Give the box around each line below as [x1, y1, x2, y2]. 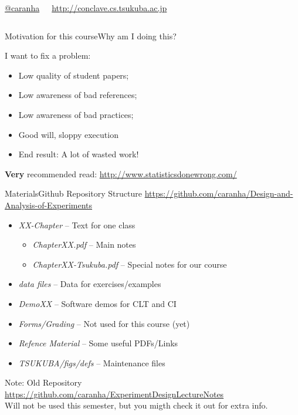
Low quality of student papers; [18, 69, 129, 81]
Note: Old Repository [5, 376, 82, 389]
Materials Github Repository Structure [5, 187, 142, 200]
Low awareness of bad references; [18, 89, 137, 101]
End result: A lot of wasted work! [18, 148, 139, 160]
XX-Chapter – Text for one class [18, 218, 136, 231]
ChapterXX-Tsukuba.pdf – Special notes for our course [32, 258, 227, 270]
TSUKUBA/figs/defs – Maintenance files [18, 356, 165, 369]
